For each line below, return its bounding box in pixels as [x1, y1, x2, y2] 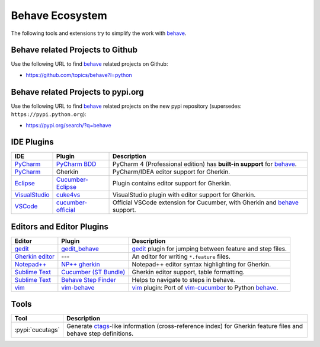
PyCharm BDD [56, 160, 97, 168]
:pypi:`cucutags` [14, 326, 60, 334]
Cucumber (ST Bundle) [61, 268, 126, 276]
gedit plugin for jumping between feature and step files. [132, 245, 287, 253]
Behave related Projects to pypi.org [11, 86, 144, 97]
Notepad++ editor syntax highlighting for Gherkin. [132, 260, 271, 268]
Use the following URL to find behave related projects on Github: [11, 60, 168, 68]
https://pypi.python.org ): [11, 111, 87, 118]
